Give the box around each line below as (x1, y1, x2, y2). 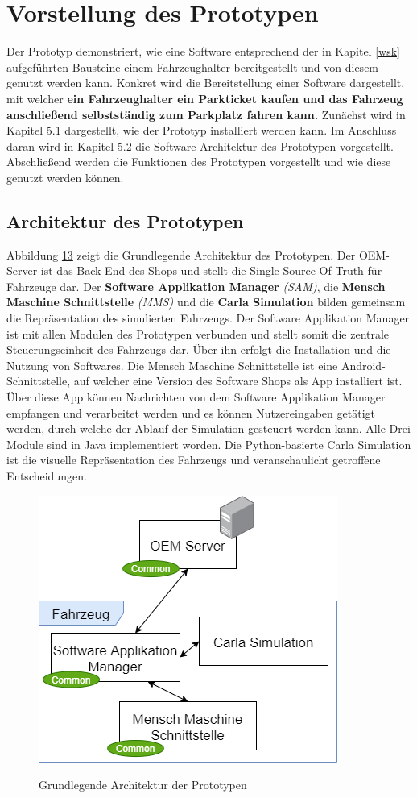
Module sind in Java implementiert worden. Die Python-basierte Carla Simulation (6, 435, 411, 452)
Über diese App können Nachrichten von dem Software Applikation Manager (6, 389, 386, 405)
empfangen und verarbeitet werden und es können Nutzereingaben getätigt (6, 404, 375, 421)
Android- (341, 356, 386, 373)
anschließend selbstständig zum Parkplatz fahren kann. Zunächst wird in (6, 106, 406, 123)
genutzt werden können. (6, 168, 124, 185)
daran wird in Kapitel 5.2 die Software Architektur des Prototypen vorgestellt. (6, 137, 394, 154)
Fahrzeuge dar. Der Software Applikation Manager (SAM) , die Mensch (6, 277, 386, 294)
